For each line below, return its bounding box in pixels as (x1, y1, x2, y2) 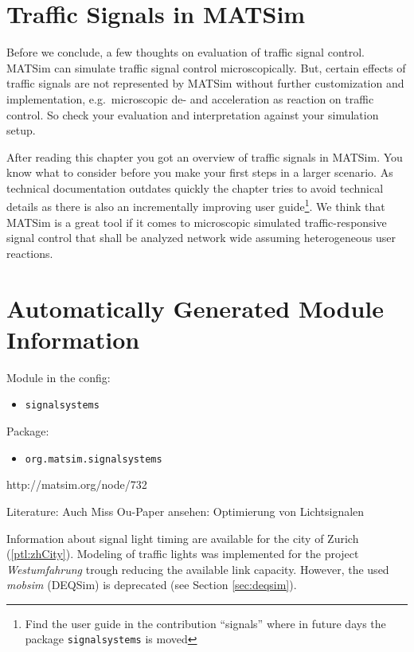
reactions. (6, 244, 53, 261)
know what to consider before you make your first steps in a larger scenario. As (6, 164, 393, 181)
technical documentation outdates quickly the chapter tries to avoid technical (6, 179, 384, 196)
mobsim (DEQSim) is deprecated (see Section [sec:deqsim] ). (6, 576, 297, 593)
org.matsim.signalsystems (25, 453, 162, 465)
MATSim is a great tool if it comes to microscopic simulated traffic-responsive (6, 213, 387, 230)
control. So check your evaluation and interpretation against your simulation (6, 106, 379, 123)
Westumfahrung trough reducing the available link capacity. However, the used (6, 560, 389, 577)
